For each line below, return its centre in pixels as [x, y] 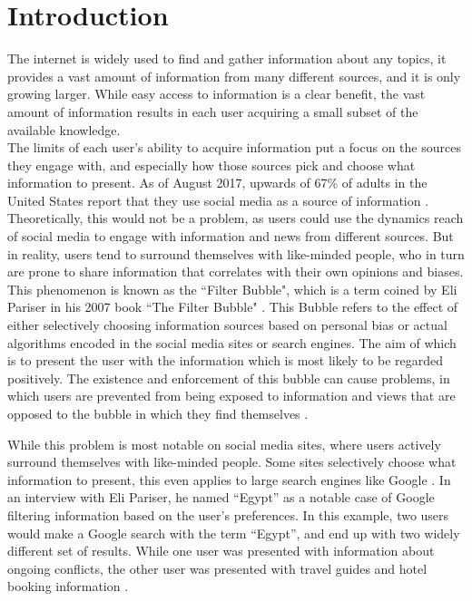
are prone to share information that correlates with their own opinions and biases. [236, 271]
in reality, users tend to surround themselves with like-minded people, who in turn [236, 253]
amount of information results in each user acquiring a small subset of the [213, 111]
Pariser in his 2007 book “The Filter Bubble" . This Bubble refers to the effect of [233, 307]
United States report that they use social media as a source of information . [218, 200]
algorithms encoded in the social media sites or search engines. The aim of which [232, 342]
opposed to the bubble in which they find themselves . [158, 413]
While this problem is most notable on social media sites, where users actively [224, 444]
